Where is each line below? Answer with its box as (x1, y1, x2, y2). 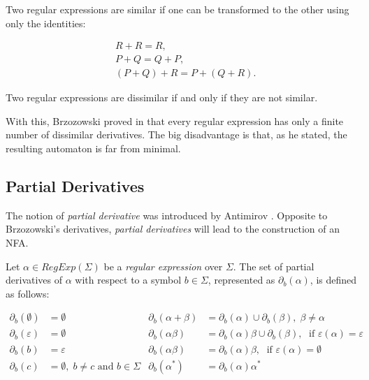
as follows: (6, 286, 50, 300)
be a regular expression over (103, 258, 223, 273)
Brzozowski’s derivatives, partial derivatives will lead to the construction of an (6, 221, 340, 236)
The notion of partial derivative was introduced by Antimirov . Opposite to (6, 207, 328, 222)
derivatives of (6, 272, 63, 287)
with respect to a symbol (75, 272, 182, 287)
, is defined (310, 272, 357, 287)
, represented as (208, 272, 275, 287)
